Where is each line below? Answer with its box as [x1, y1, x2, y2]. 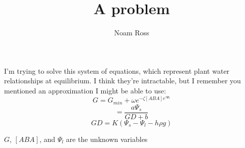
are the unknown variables [66, 133, 148, 144]
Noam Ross [114, 27, 149, 38]
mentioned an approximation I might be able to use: [4, 85, 166, 95]
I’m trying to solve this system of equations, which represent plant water [4, 65, 230, 76]
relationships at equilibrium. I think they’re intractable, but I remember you [4, 75, 241, 86]
